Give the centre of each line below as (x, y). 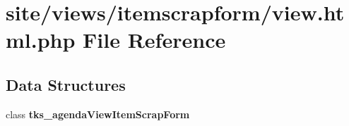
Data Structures (66, 84)
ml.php (41, 40)
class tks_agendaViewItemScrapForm (98, 114)
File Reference (154, 40)
